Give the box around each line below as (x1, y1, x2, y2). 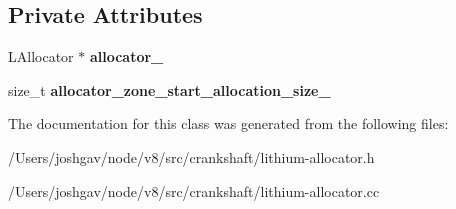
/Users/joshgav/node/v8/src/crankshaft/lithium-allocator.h (8, 146, 375, 167)
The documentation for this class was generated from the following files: (8, 113, 449, 134)
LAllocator (8, 46, 74, 67)
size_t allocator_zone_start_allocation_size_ (8, 79, 331, 100)
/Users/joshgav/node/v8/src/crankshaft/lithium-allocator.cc (8, 180, 380, 201)
